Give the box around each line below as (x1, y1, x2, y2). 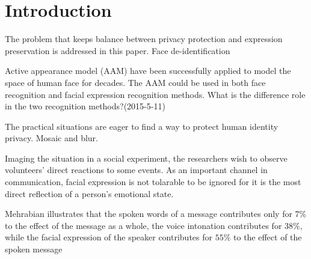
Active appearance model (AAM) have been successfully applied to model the (5, 64, 291, 77)
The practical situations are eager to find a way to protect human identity (5, 120, 279, 132)
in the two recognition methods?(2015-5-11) (5, 100, 165, 112)
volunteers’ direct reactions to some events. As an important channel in (5, 163, 268, 176)
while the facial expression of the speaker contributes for (5, 231, 213, 243)
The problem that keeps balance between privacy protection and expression (5, 32, 283, 45)
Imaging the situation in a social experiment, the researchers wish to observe (5, 151, 288, 164)
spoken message (5, 243, 63, 255)
